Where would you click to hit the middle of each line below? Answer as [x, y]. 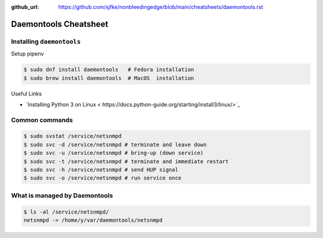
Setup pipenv [28, 54]
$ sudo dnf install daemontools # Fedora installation [109, 70]
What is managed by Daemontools [62, 196]
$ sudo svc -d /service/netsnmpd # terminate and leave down [115, 144]
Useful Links [26, 93]
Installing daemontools [46, 41]
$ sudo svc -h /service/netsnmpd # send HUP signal [101, 170]
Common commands [42, 120]
